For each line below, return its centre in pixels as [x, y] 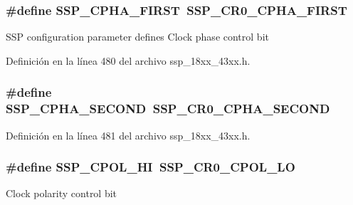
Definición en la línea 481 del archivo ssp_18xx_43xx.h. [128, 135]
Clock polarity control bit [62, 193]
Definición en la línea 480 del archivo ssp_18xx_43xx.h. [128, 60]
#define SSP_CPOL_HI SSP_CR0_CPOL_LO [151, 167]
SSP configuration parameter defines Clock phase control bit [137, 37]
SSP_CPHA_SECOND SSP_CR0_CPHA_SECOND [168, 109]
